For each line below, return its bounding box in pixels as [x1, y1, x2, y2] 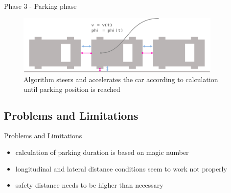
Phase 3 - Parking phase [4, 1, 77, 11]
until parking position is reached [23, 84, 120, 94]
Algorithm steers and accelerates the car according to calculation [23, 74, 218, 85]
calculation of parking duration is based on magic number [15, 147, 189, 157]
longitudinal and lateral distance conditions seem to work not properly [15, 163, 227, 173]
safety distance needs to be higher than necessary [15, 180, 163, 190]
